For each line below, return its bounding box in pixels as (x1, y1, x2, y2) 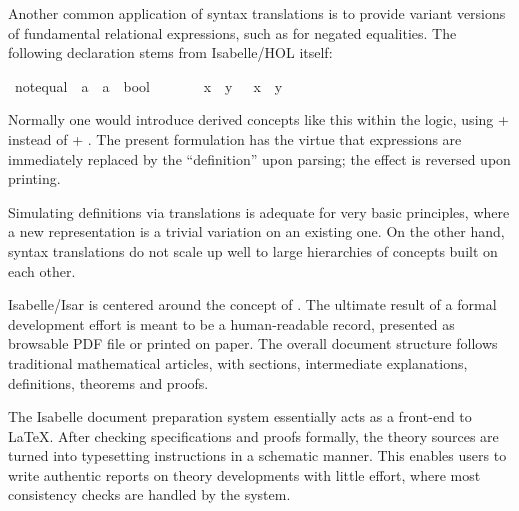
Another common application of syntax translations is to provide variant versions (8, 3, 506, 23)
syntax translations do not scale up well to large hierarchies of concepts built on (8, 240, 498, 261)
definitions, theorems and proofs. (8, 372, 209, 393)
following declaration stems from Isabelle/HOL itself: (8, 42, 333, 63)
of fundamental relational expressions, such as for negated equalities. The (8, 22, 457, 43)
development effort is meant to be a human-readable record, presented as (8, 313, 455, 334)
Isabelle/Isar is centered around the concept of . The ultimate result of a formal (8, 294, 497, 315)
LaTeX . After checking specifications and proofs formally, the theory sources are (8, 425, 499, 446)
